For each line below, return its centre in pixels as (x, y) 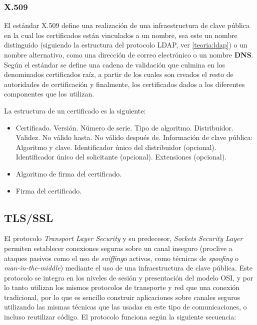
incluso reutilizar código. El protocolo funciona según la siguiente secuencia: (120, 317)
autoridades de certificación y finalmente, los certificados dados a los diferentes (124, 84)
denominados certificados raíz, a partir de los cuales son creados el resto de (119, 74)
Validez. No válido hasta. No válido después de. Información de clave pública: (134, 137)
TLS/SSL (29, 217)
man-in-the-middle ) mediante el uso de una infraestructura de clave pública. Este (128, 268)
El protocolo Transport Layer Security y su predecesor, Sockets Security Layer (123, 238)
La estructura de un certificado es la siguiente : (75, 110)
